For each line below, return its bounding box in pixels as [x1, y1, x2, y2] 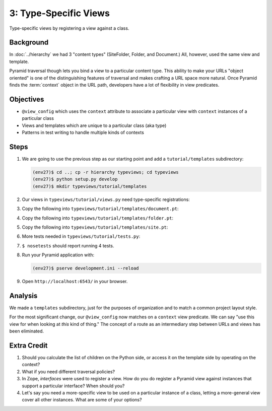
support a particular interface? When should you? [22, 383, 125, 389]
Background [9, 38, 49, 47]
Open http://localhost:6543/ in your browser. [22, 279, 128, 285]
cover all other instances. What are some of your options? [22, 397, 142, 403]
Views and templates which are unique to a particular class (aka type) [22, 122, 167, 128]
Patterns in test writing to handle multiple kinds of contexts [22, 129, 145, 135]
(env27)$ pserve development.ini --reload [32, 265, 139, 271]
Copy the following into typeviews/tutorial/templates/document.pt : [22, 205, 179, 212]
